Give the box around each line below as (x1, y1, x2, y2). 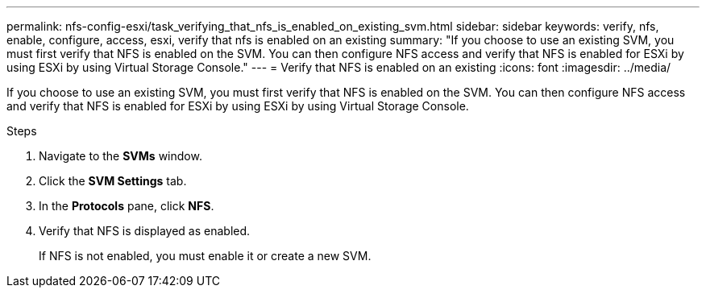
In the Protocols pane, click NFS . (39, 199, 214, 213)
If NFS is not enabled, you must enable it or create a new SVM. (39, 249, 372, 263)
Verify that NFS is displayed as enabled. (39, 224, 251, 238)
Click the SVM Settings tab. (39, 174, 187, 188)
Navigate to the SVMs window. (39, 149, 202, 163)
